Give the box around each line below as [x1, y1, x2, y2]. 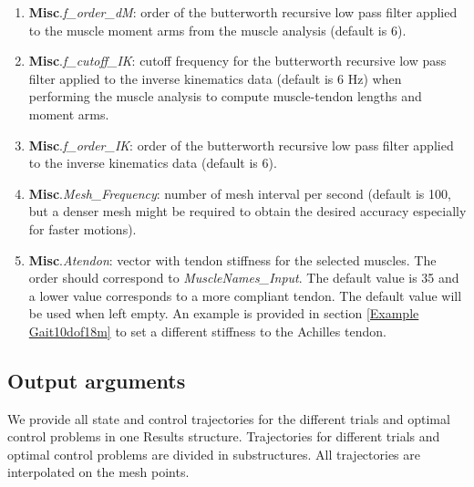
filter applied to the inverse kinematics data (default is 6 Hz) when [28, 68, 402, 88]
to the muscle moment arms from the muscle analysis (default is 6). [28, 20, 407, 39]
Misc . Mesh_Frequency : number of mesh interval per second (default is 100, [28, 183, 451, 202]
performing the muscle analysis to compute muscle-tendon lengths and [28, 87, 422, 106]
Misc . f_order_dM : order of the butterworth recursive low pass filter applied [28, 3, 458, 21]
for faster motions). [28, 219, 137, 238]
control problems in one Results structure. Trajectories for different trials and [7, 427, 440, 446]
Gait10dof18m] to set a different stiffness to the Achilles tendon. [28, 321, 386, 340]
